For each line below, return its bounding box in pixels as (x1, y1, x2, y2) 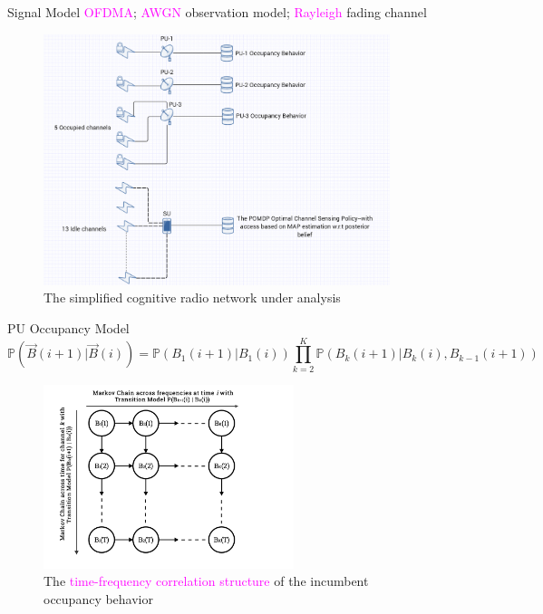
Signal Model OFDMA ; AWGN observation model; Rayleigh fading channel (7, 3, 427, 21)
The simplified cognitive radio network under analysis (44, 288, 341, 307)
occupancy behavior (44, 589, 154, 608)
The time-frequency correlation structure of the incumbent (44, 571, 369, 590)
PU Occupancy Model (7, 318, 130, 337)
